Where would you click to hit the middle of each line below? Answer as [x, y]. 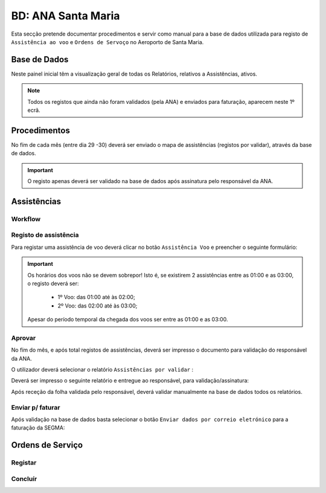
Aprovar [24, 338]
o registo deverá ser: [53, 283]
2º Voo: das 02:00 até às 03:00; [97, 306]
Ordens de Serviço [47, 445]
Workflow [26, 219]
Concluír [24, 478]
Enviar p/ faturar [36, 407]
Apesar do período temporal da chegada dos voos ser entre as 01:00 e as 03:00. [128, 320]
